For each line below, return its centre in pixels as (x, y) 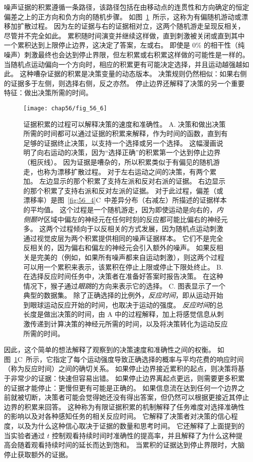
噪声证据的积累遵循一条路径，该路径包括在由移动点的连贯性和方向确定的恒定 (126, 7)
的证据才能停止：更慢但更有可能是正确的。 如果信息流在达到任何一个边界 (121, 387)
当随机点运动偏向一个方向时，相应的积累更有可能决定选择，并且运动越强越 (123, 64)
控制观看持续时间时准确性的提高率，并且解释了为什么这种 (144, 435)
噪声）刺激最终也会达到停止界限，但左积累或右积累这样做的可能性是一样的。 (126, 54)
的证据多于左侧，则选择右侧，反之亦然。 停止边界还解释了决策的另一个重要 (124, 83)
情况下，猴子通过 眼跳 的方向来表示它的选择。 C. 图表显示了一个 (125, 285)
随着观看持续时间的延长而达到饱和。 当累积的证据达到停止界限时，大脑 (131, 445)
